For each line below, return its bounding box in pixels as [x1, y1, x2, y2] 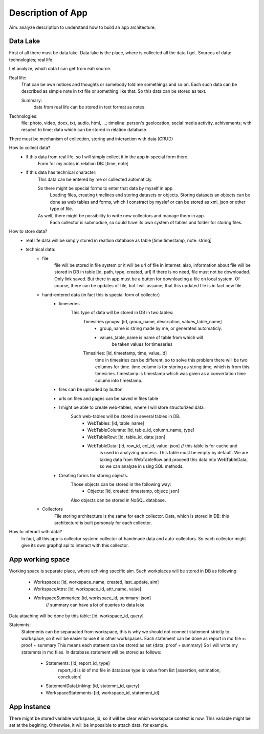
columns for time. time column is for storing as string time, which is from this [95, 364, 250, 370]
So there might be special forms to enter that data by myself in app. [38, 186, 174, 191]
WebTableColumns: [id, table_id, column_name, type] [87, 427, 195, 433]
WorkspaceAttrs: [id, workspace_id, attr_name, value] [33, 586, 142, 592]
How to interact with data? [9, 529, 62, 535]
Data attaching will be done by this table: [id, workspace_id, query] [9, 613, 144, 619]
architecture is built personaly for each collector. [54, 520, 152, 525]
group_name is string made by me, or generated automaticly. [99, 325, 222, 332]
